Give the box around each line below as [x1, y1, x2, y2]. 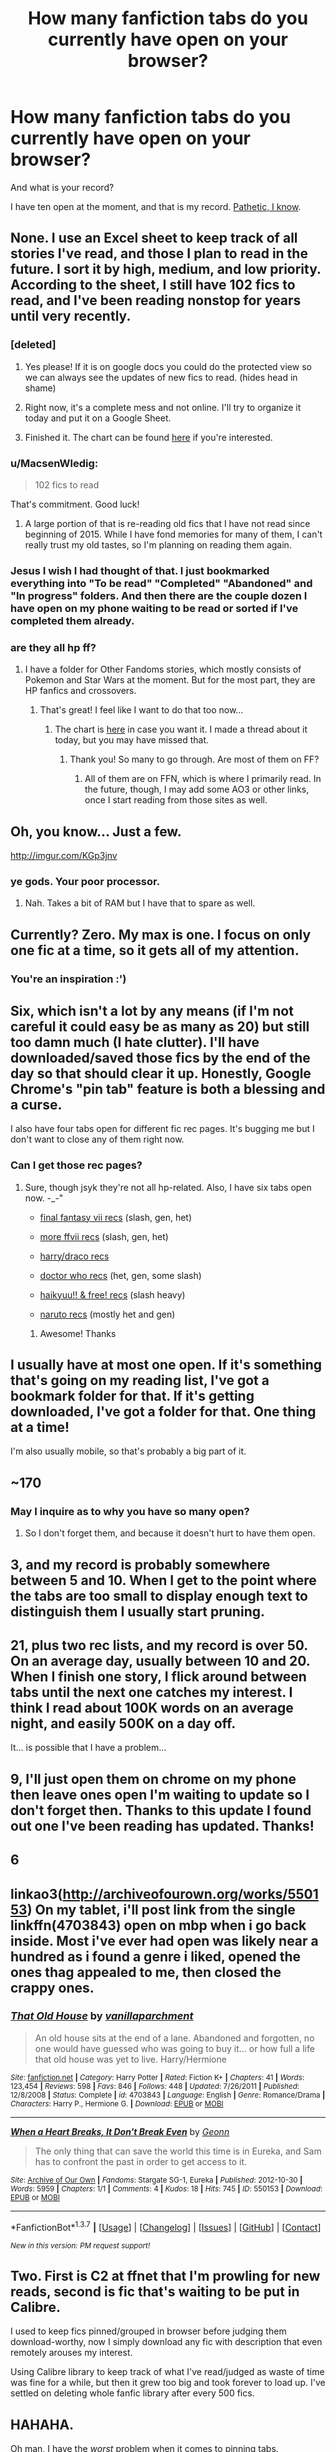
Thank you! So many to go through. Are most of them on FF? [69, 753, 320, 766]
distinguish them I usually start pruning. [10, 1603, 265, 1620]
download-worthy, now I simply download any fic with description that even [10, 2336, 323, 2348]
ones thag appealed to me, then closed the [10, 1963, 282, 1981]
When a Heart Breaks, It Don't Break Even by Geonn [10, 2125, 230, 2137]
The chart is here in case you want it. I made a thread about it [54, 723, 308, 736]
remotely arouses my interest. [10, 2347, 133, 2359]
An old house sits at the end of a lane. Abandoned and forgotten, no [34, 2032, 315, 2044]
